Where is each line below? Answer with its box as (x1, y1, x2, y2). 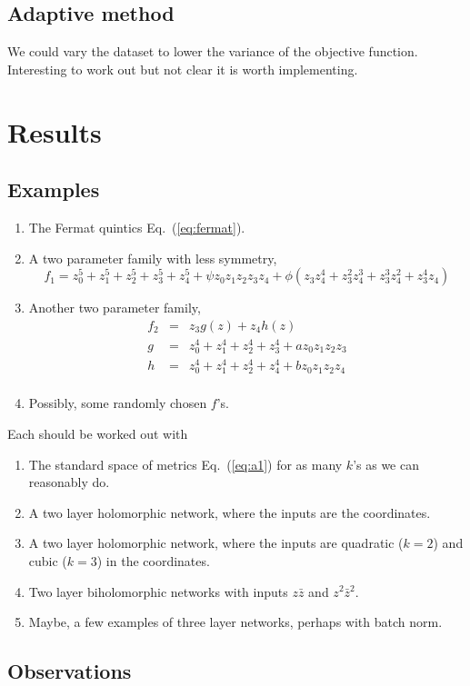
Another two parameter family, (28, 298, 201, 317)
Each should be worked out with (7, 423, 188, 442)
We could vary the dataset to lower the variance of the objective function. (7, 42, 418, 61)
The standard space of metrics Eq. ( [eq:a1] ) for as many (28, 454, 343, 473)
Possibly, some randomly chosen (28, 393, 207, 413)
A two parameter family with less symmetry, (28, 248, 277, 267)
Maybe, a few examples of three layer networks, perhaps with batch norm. (28, 612, 443, 631)
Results (7, 113, 102, 150)
